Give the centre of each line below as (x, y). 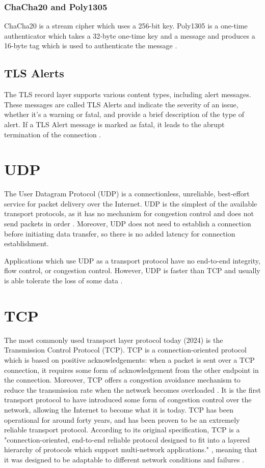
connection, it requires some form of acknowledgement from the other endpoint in (131, 370)
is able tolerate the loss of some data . (63, 281)
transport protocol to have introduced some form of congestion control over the (128, 400)
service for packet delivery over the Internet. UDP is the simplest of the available (131, 203)
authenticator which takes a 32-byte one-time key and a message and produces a (130, 35)
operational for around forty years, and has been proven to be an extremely (122, 419)
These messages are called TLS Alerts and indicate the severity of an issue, (121, 104)
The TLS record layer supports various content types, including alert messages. (128, 94)
